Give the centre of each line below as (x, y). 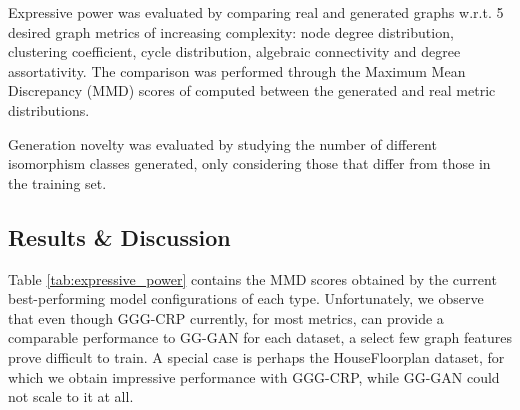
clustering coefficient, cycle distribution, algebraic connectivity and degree (234, 51)
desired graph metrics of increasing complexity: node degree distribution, (231, 31)
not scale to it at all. (71, 396)
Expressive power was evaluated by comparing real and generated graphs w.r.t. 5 (256, 12)
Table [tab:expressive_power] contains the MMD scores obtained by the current (252, 278)
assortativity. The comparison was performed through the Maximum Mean (237, 70)
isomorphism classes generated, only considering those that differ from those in (249, 163)
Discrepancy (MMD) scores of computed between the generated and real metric (252, 90)
